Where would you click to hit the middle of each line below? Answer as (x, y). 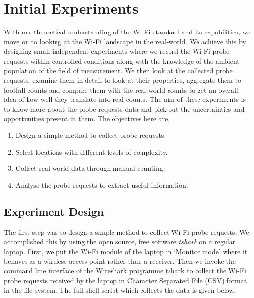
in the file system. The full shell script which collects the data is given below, (120, 290)
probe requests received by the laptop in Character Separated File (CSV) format (126, 280)
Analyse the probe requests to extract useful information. (102, 184)
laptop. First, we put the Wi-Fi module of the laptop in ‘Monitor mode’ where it (126, 251)
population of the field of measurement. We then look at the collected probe (118, 70)
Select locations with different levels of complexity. (91, 151)
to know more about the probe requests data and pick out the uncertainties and (124, 109)
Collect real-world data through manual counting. (90, 168)
